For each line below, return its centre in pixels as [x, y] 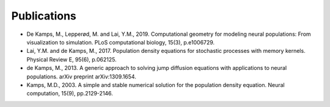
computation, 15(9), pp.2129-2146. [70, 94]
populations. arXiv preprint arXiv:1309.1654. [82, 77]
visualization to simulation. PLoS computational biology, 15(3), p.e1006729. [121, 42]
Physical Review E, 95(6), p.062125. [71, 59]
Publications [44, 16]
